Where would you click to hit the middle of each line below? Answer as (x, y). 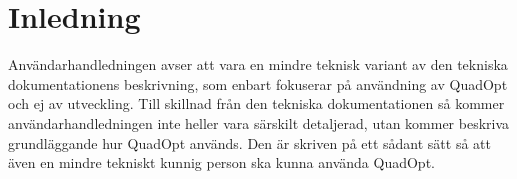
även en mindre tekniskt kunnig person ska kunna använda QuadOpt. (221, 162)
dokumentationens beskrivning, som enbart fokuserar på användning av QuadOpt (258, 83)
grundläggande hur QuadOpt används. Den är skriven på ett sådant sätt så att (249, 142)
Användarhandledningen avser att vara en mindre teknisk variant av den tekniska (258, 64)
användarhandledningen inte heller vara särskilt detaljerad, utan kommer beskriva (259, 122)
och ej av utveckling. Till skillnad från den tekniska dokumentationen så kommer (256, 103)
